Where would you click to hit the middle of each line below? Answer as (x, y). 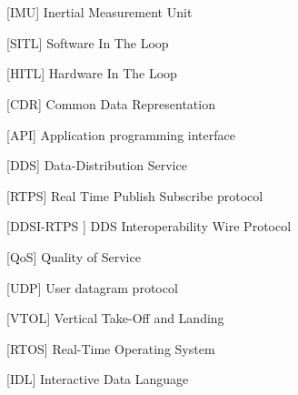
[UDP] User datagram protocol (92, 287)
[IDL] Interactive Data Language (98, 379)
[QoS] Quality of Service (74, 256)
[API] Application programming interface (121, 134)
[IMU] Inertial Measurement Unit (99, 12)
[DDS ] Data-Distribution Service (97, 165)
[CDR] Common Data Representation (111, 103)
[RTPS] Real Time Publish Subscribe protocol (135, 195)
